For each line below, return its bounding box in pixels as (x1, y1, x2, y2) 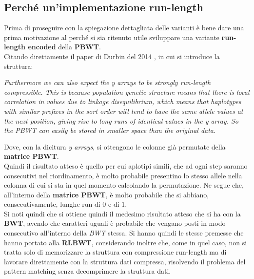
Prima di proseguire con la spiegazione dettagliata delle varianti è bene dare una (4, 22, 244, 33)
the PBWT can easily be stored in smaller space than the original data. (4, 125, 216, 135)
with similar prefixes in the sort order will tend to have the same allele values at (4, 106, 243, 116)
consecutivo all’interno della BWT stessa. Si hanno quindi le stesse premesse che (4, 228, 244, 238)
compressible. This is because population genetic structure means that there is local (4, 86, 250, 97)
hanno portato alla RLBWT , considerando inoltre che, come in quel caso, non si (4, 237, 247, 247)
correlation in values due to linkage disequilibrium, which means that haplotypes (4, 96, 241, 107)
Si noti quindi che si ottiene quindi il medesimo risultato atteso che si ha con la (4, 208, 241, 218)
